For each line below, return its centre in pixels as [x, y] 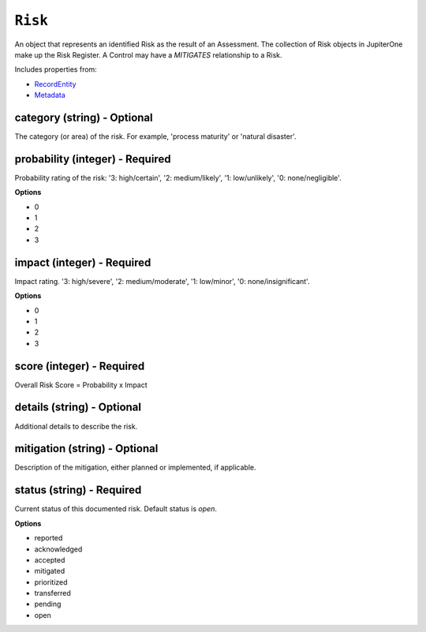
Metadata [50, 95]
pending [48, 604]
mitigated [50, 571]
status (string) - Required [78, 490]
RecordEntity [55, 84]
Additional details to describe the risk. [76, 426]
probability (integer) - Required [93, 159]
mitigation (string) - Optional [86, 449]
